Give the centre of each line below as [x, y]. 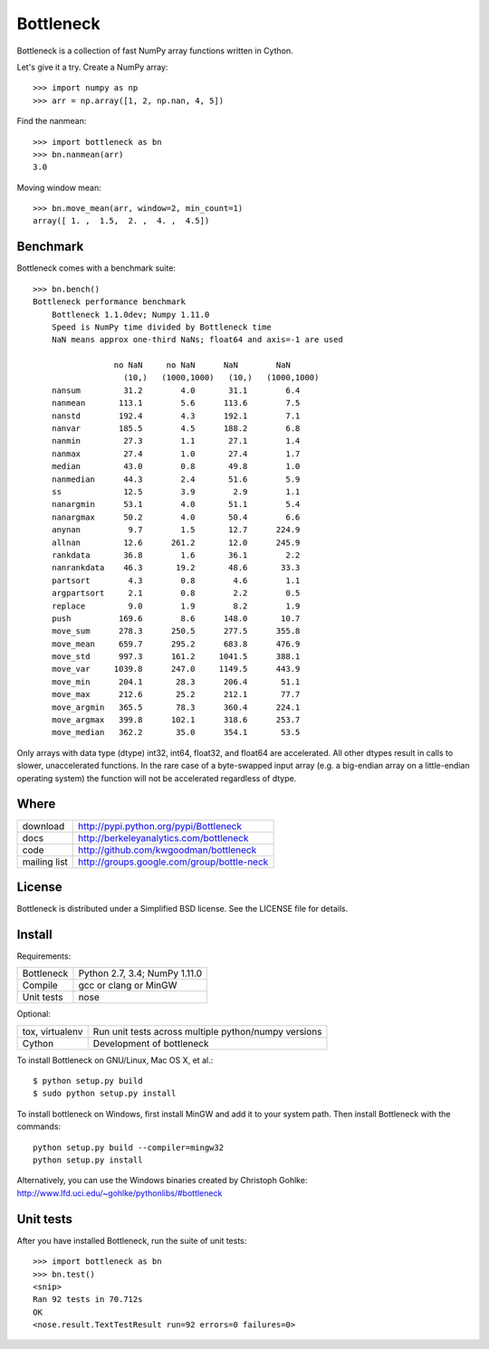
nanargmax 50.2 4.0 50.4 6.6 [176, 517]
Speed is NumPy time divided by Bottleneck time [161, 327]
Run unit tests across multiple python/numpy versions [207, 1031]
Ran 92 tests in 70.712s [88, 1300]
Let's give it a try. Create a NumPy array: [92, 67]
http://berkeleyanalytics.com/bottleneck [163, 837]
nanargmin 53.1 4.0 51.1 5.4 [176, 504]
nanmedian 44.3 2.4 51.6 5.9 [176, 479]
